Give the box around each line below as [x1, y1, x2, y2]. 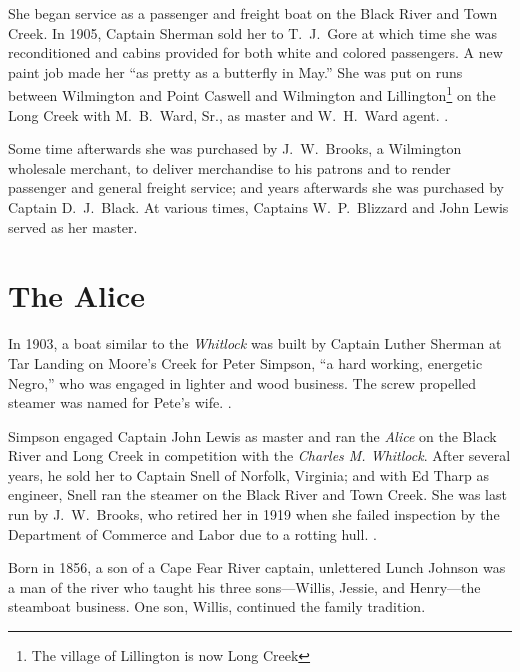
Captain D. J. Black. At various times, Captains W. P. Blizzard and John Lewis [8, 197, 509, 217]
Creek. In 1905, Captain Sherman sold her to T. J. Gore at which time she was [8, 22, 498, 43]
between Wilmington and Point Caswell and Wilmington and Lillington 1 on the [8, 82, 496, 106]
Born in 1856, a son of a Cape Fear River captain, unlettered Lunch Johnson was [8, 557, 506, 578]
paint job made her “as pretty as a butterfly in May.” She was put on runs [8, 61, 463, 82]
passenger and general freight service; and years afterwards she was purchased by [8, 177, 504, 198]
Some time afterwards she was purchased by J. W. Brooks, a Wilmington [8, 138, 462, 159]
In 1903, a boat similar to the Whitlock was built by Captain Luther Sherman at [8, 333, 502, 354]
